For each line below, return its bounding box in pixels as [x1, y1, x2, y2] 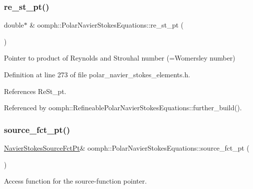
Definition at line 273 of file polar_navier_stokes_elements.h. [4, 69, 190, 79]
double [4, 20, 24, 30]
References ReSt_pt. [4, 86, 66, 96]
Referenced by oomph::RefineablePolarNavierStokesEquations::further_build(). [4, 102, 242, 113]
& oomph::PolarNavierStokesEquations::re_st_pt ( [30, 20, 184, 30]
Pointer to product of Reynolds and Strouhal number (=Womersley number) [4, 53, 235, 63]
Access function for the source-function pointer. [4, 176, 147, 186]
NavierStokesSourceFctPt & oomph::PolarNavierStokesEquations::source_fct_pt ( [4, 143, 250, 153]
